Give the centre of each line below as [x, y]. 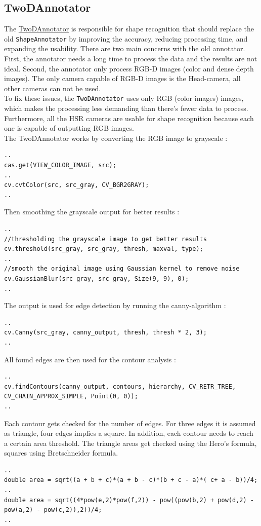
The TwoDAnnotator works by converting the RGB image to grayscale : [116, 138]
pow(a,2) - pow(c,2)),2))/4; [53, 510]
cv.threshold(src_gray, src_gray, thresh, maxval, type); [104, 249]
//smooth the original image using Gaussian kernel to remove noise [122, 269]
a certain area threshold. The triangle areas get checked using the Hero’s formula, [130, 443]
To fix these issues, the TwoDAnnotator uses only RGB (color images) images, [124, 98]
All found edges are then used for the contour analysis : [90, 359]
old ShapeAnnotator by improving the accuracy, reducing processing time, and [126, 38]
